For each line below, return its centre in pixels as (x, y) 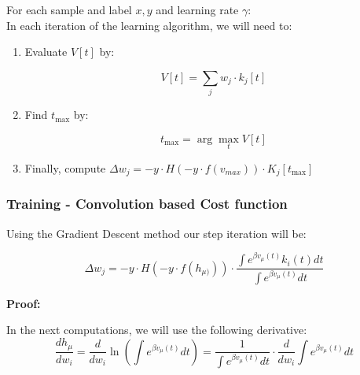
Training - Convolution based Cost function (147, 204)
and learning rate (197, 9)
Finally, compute (65, 167)
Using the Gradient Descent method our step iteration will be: (156, 233)
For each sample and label (69, 9)
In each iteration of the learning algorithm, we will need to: (149, 25)
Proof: (24, 303)
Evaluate (46, 52)
